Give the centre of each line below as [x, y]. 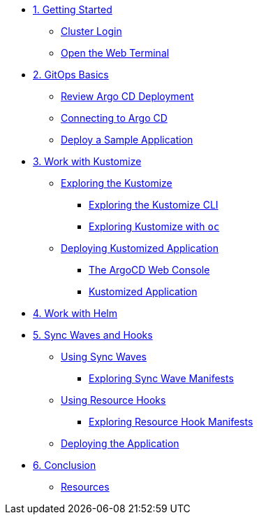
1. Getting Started [73, 9]
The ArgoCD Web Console [149, 270]
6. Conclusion [65, 465]
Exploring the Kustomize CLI [154, 205]
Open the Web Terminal [115, 53]
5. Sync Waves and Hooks [93, 335]
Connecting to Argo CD [114, 118]
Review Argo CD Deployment [127, 96]
